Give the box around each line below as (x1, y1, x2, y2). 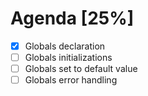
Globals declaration (24, 40, 106, 52)
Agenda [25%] (10, 7, 135, 30)
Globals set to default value (24, 63, 138, 75)
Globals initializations (24, 52, 113, 63)
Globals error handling (24, 74, 118, 86)
